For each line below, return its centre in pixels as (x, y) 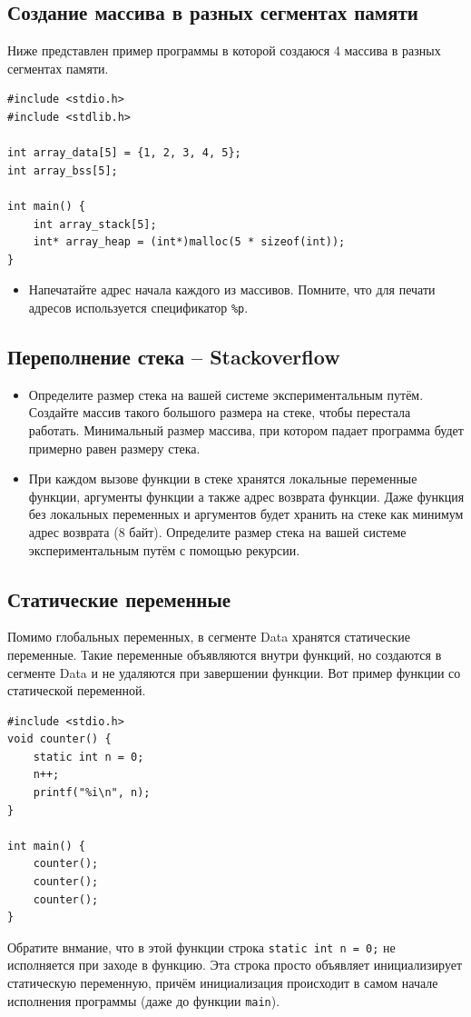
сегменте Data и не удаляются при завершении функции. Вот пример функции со (234, 672)
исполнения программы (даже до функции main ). (144, 1000)
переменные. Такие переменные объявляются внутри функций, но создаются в (225, 654)
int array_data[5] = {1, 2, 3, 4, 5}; (124, 153)
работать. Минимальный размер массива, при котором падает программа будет (246, 429)
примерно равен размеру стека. (114, 448)
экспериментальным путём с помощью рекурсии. (164, 549)
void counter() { (59, 739)
